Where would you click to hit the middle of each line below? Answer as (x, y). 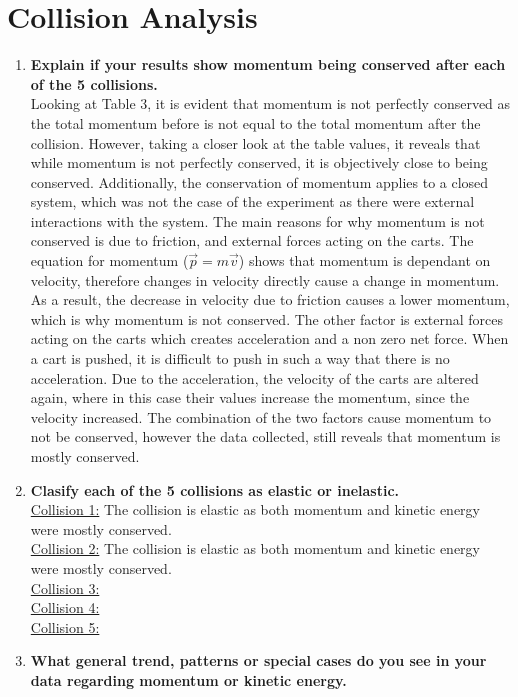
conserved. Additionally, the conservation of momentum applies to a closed (259, 181)
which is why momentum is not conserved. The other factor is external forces (267, 318)
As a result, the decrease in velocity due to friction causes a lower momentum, (270, 299)
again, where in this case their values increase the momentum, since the (250, 397)
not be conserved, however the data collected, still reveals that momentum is (265, 436)
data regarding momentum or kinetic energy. (188, 679)
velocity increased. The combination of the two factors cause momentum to (261, 416)
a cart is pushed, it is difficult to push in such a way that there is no (240, 358)
